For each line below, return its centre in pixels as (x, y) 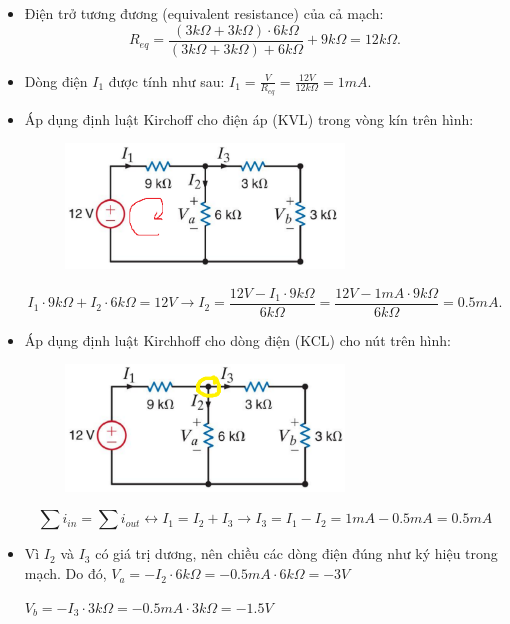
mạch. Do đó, (65, 573)
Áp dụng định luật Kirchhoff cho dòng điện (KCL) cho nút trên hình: (237, 339)
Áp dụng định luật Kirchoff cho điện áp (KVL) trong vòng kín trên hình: (249, 118)
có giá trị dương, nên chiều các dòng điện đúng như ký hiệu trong (296, 553)
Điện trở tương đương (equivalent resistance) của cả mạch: (204, 13)
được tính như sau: (166, 80)
